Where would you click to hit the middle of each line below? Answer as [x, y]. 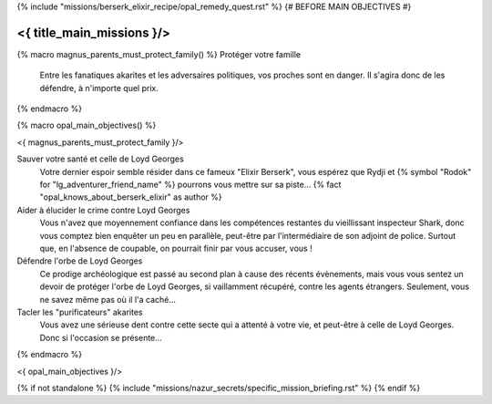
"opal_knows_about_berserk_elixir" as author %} [131, 197]
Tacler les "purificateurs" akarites [80, 312]
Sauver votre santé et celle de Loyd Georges [100, 159]
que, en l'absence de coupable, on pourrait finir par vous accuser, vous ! [176, 248]
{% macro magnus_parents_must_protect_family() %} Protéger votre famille [159, 54]
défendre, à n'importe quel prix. [99, 88]
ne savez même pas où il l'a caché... [108, 299]
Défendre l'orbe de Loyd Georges [80, 261]
